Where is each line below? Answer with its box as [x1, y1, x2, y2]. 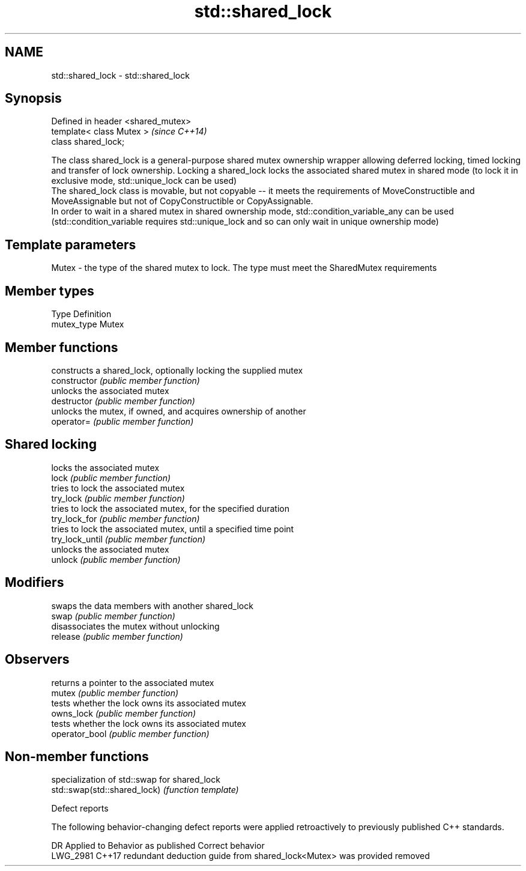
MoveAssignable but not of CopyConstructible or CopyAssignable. [51, 196, 313, 207]
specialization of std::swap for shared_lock [51, 774, 220, 785]
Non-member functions [5, 748, 149, 764]
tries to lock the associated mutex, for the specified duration [51, 503, 289, 514]
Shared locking [5, 437, 97, 452]
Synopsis [5, 91, 62, 106]
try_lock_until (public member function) [51, 533, 206, 544]
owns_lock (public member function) [51, 708, 196, 718]
